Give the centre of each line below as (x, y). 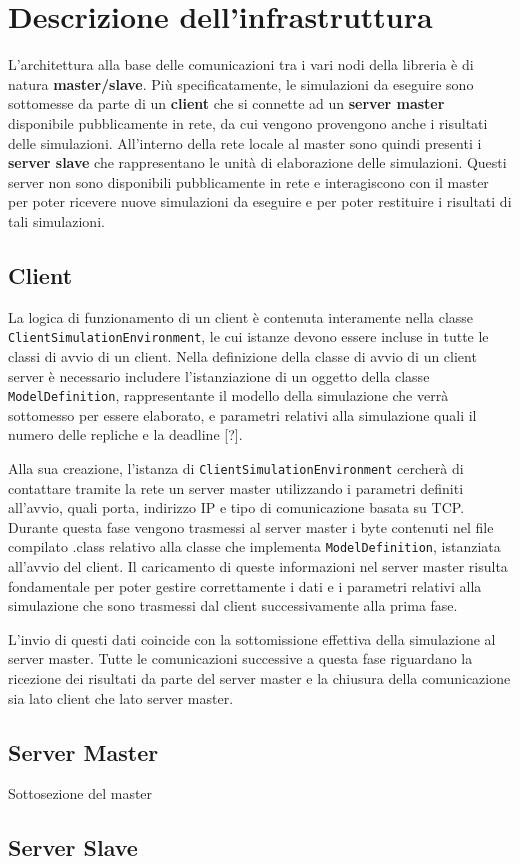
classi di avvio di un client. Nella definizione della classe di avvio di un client (242, 355)
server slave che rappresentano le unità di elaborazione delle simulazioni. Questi (257, 162)
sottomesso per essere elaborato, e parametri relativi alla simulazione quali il (242, 414)
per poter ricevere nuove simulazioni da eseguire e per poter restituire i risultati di (260, 201)
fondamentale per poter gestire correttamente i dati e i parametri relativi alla (245, 585)
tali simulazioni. (56, 220)
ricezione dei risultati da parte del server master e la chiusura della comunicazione (259, 678)
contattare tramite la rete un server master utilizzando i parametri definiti (236, 487)
